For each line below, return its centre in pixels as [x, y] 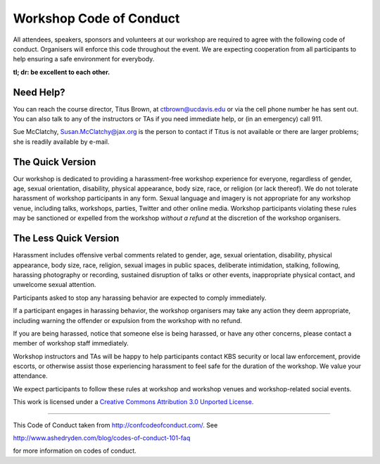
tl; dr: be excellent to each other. [62, 72]
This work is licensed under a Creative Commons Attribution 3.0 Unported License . [133, 402]
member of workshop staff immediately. [71, 343]
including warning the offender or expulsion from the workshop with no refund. [128, 320]
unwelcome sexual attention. [55, 285]
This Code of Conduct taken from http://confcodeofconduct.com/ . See [115, 425]
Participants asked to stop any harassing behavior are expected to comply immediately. [140, 298]
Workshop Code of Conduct [96, 18]
